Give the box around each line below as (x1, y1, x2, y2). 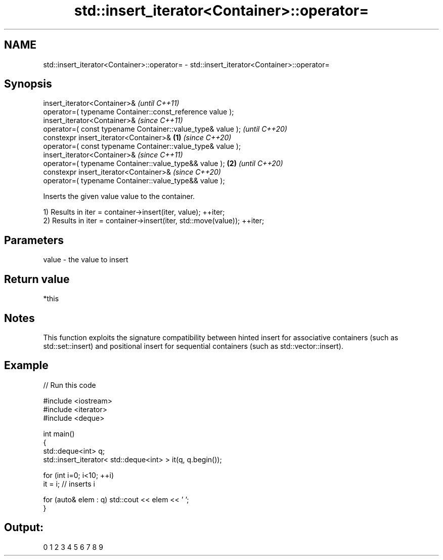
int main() (43, 429, 75, 438)
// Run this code (43, 380, 96, 389)
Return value (4, 272, 70, 286)
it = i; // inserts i (43, 479, 95, 488)
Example (4, 359, 49, 372)
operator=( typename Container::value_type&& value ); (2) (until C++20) (43, 159, 283, 168)
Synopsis (4, 77, 52, 91)
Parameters (4, 233, 64, 247)
